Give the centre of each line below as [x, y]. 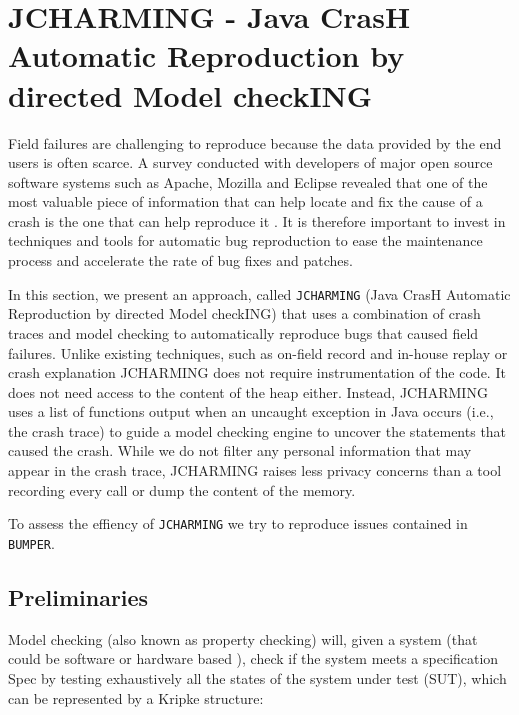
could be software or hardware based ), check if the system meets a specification [253, 658]
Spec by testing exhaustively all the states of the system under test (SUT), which [257, 677]
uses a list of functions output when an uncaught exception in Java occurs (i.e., [251, 411]
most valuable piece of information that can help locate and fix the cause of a [245, 201]
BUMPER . [31, 542]
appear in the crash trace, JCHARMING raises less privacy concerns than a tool [255, 470]
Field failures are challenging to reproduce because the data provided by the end [255, 142]
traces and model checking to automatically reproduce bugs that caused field [243, 332]
